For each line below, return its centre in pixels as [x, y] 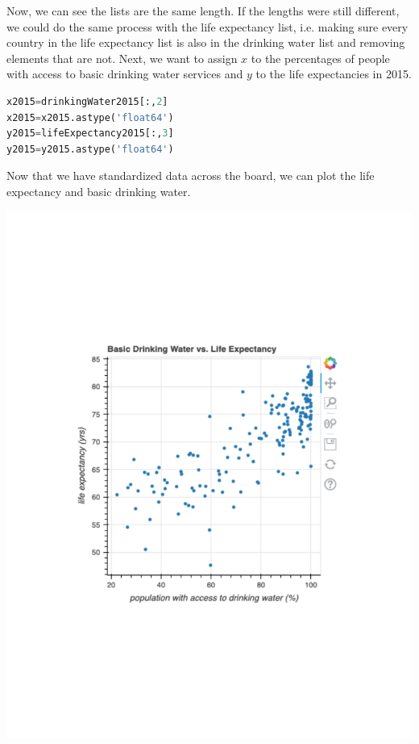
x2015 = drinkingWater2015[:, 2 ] [87, 101]
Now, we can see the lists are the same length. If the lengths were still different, [203, 10]
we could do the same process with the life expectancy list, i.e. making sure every [207, 26]
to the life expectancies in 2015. [334, 74]
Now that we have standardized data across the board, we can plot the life [191, 176]
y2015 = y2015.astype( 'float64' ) [90, 149]
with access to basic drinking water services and [125, 74]
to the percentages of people [320, 58]
